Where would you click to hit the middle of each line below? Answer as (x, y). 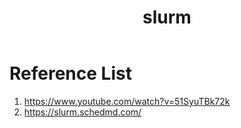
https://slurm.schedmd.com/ (82, 112)
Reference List (70, 73)
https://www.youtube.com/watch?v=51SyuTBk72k (127, 101)
